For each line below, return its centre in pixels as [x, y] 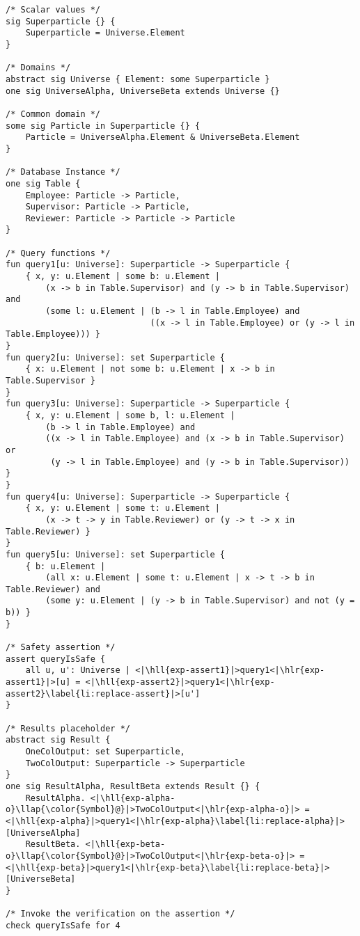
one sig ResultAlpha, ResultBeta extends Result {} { [133, 786]
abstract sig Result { [58, 740]
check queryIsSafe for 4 [63, 925]
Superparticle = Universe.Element [105, 33]
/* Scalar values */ [53, 10]
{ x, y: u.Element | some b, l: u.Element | [130, 415]
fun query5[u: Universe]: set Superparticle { [115, 554]
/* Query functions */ [58, 253]
